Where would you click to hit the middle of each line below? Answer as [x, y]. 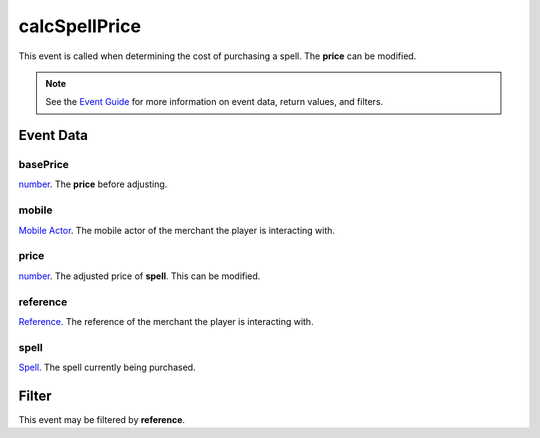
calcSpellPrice [80, 26]
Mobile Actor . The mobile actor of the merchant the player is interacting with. [176, 230]
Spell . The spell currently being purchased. [107, 367]
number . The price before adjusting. [93, 184]
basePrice [44, 165]
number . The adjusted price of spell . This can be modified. [139, 276]
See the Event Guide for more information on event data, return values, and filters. [214, 102]
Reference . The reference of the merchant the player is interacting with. [166, 321]
